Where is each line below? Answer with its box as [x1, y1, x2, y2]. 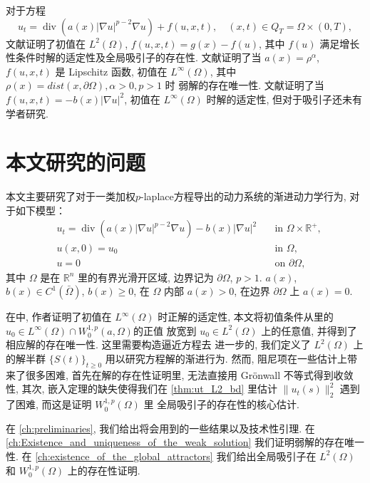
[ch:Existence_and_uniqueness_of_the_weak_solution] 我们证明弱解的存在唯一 [6, 435, 364, 450]
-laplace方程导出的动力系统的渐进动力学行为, [140, 189, 346, 204]
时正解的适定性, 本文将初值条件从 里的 [158, 309, 334, 324]
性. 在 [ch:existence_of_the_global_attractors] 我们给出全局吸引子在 [6, 448, 317, 463]
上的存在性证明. [67, 462, 140, 477]
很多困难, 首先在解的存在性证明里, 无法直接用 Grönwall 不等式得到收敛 [25, 367, 354, 382]
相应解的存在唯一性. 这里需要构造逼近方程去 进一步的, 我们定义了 [6, 337, 311, 352]
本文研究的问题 [6, 147, 146, 177]
